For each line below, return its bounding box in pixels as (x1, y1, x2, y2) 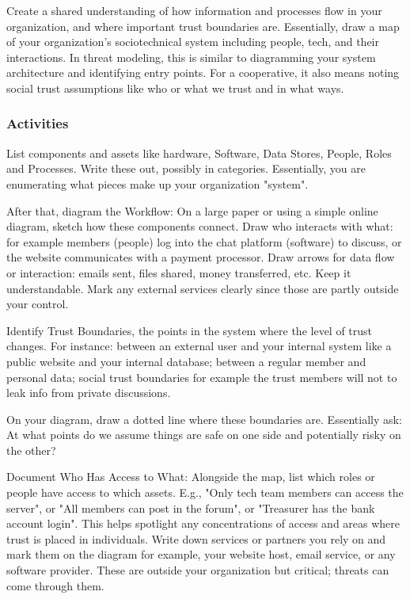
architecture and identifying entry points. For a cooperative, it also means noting (6, 64, 400, 81)
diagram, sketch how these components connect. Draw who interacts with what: (6, 218, 393, 235)
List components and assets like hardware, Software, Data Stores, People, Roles (6, 144, 392, 161)
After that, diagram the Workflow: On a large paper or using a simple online (6, 202, 378, 219)
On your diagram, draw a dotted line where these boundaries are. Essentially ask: (6, 410, 402, 427)
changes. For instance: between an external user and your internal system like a (6, 338, 392, 354)
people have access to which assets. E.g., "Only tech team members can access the (6, 484, 404, 501)
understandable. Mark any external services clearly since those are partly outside (6, 280, 399, 296)
